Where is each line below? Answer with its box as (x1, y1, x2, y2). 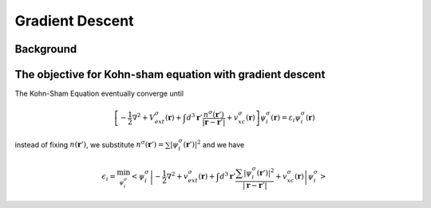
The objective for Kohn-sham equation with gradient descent (14, 68, 326, 81)
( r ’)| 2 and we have (183, 139, 245, 149)
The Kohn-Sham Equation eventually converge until (14, 88, 184, 99)
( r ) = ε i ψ (271, 113, 302, 124)
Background (14, 42, 77, 56)
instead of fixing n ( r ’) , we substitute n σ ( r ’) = (14, 139, 164, 149)
